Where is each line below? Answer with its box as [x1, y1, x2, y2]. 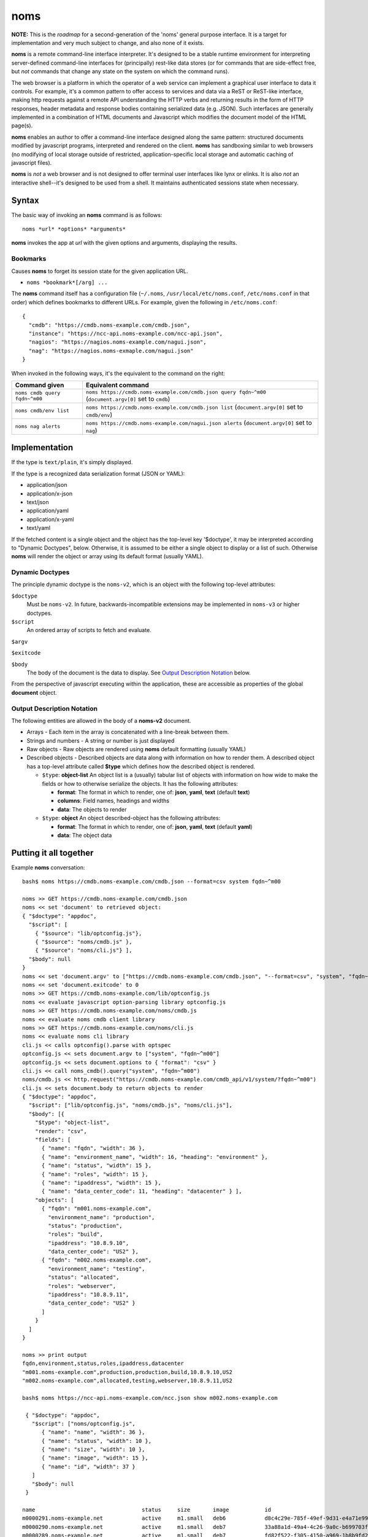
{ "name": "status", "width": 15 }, [41, 1162, 152, 1169]
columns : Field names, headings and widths [57, 797, 170, 805]
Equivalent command [86, 381, 150, 389]
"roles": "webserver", [48, 1282, 117, 1289]
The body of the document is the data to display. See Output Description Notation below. [26, 669, 251, 676]
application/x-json [26, 489, 73, 497]
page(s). [11, 122, 33, 129]
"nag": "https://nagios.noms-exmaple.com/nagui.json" [28, 347, 194, 354]
